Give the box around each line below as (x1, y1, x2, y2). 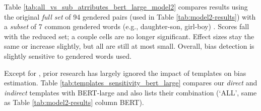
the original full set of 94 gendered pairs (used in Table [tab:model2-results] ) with (4, 11, 256, 22)
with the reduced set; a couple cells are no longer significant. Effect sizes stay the (4, 31, 254, 41)
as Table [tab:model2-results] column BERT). (4, 97, 144, 107)
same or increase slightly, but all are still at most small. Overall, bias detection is (4, 41, 254, 51)
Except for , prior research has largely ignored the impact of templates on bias (4, 67, 246, 78)
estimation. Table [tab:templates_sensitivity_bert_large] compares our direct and (4, 77, 257, 88)
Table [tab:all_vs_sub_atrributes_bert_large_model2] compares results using (4, 2, 248, 12)
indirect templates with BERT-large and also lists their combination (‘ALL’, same (4, 87, 257, 97)
